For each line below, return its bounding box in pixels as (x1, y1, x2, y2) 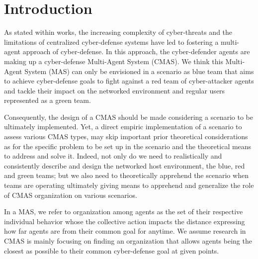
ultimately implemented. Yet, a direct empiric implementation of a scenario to (4, 121, 242, 132)
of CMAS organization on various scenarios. (4, 189, 137, 200)
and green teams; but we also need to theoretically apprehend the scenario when (4, 170, 249, 180)
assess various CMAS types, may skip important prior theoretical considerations (4, 131, 248, 142)
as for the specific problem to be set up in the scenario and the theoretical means (4, 141, 252, 151)
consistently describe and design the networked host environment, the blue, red (4, 160, 245, 171)
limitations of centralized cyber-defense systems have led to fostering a (4, 36, 219, 47)
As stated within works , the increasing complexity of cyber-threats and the (4, 27, 233, 37)
